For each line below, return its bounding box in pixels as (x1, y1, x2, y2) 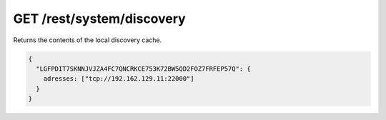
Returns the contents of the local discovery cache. (13, 36, 162, 44)
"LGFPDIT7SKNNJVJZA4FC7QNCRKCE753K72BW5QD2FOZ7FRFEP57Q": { (36, 64, 251, 73)
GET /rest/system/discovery (13, 11, 186, 26)
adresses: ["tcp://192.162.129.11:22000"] (43, 75, 194, 83)
